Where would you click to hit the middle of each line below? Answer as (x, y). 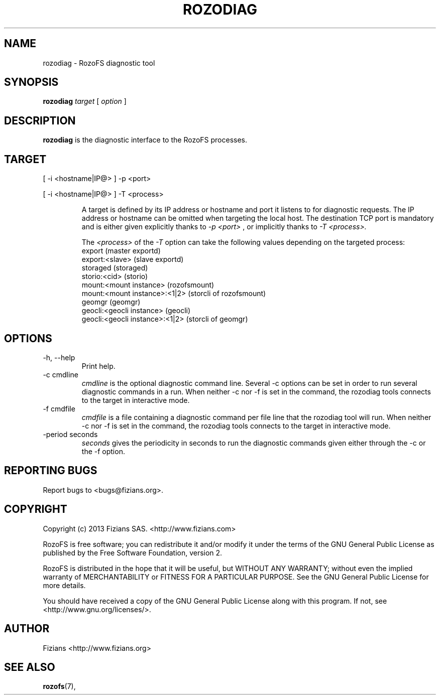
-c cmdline (61, 374)
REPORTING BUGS (51, 471)
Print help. (98, 366)
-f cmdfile (59, 408)
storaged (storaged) (115, 268)
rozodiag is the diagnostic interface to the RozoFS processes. (145, 140)
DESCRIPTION (40, 120)
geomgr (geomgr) (111, 302)
